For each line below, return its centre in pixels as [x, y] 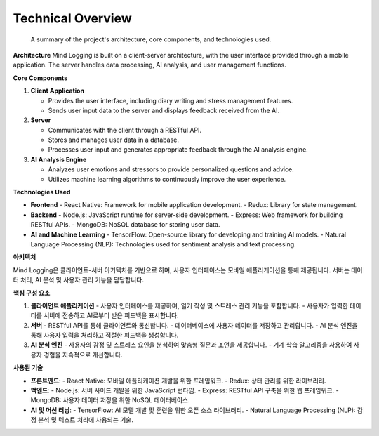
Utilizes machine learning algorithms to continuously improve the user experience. [167, 179]
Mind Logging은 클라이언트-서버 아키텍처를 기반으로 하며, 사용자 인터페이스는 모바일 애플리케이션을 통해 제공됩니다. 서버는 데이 [188, 270]
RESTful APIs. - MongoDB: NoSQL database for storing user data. [125, 225]
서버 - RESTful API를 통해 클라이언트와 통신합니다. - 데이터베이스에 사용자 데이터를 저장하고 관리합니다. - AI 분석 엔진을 [194, 325]
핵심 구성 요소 [32, 293]
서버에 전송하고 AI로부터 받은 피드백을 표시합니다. [111, 315]
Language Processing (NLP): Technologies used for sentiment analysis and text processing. [163, 244]
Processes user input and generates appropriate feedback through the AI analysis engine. [178, 150]
